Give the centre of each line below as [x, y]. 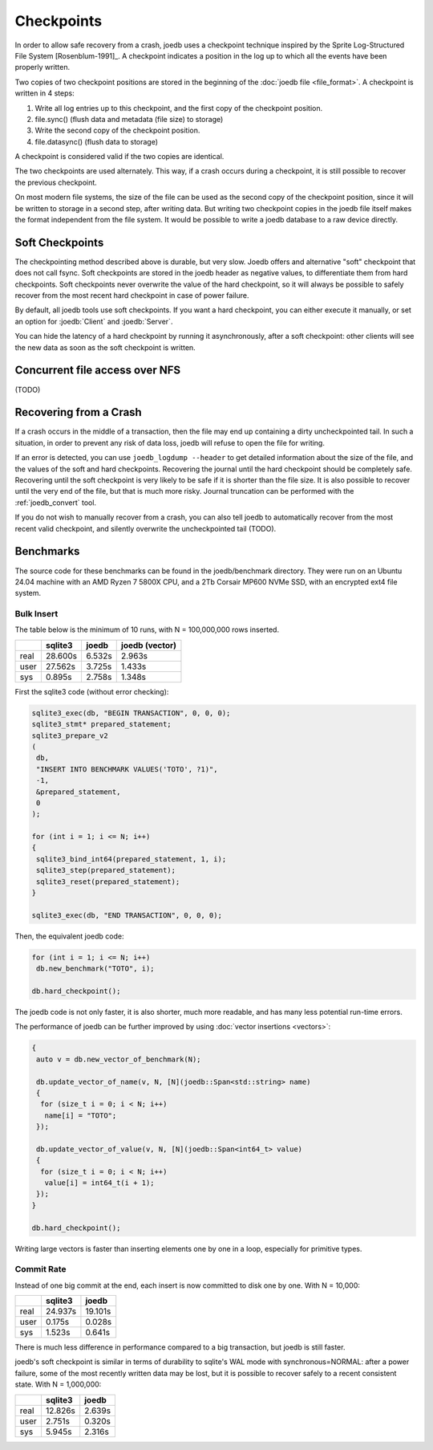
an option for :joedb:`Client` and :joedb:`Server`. [94, 321]
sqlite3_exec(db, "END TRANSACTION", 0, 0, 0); [127, 915]
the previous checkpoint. [56, 182]
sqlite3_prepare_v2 [70, 735]
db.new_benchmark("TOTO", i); [96, 969]
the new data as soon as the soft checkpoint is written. [105, 347]
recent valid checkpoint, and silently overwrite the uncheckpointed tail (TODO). [146, 528]
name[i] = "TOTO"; [81, 1115]
